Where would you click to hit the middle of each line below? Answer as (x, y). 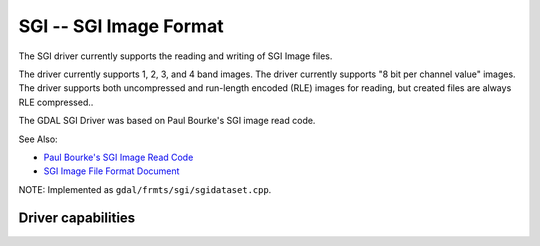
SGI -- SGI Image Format (121, 26)
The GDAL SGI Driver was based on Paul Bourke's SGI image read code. (167, 121)
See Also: (38, 139)
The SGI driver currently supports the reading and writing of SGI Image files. (175, 56)
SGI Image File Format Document (111, 171)
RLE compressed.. (56, 102)
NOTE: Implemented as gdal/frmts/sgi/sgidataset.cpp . (145, 189)
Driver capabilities (77, 218)
